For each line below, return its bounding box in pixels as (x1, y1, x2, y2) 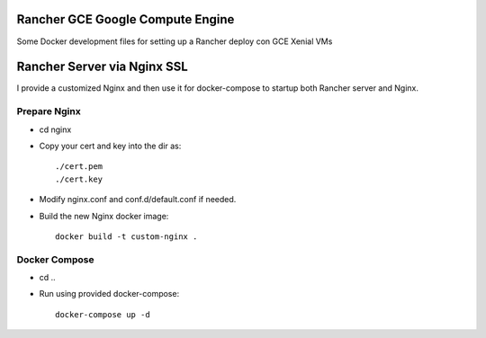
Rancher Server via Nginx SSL (16, 59, 188, 75)
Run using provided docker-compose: (39, 289, 180, 299)
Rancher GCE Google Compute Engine (16, 12, 235, 27)
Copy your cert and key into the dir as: (39, 140, 182, 151)
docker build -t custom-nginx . (55, 231, 198, 242)
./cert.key (55, 173, 103, 184)
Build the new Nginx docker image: (39, 210, 169, 221)
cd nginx (39, 124, 72, 135)
